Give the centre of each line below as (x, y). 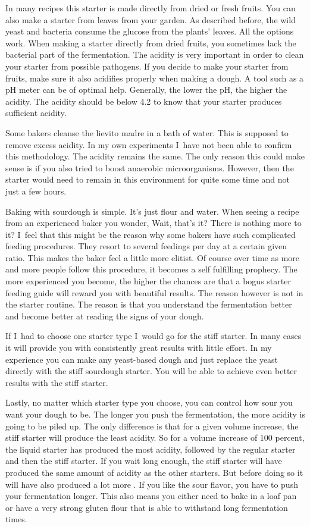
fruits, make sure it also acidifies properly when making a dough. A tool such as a (155, 78)
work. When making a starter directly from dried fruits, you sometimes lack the (151, 43)
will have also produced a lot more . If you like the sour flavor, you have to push (152, 484)
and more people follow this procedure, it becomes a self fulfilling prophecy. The (151, 269)
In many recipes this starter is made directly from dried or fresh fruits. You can (151, 8)
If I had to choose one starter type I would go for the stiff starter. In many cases (154, 336)
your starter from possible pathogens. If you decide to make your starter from (147, 66)
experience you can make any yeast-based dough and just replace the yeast (142, 359)
